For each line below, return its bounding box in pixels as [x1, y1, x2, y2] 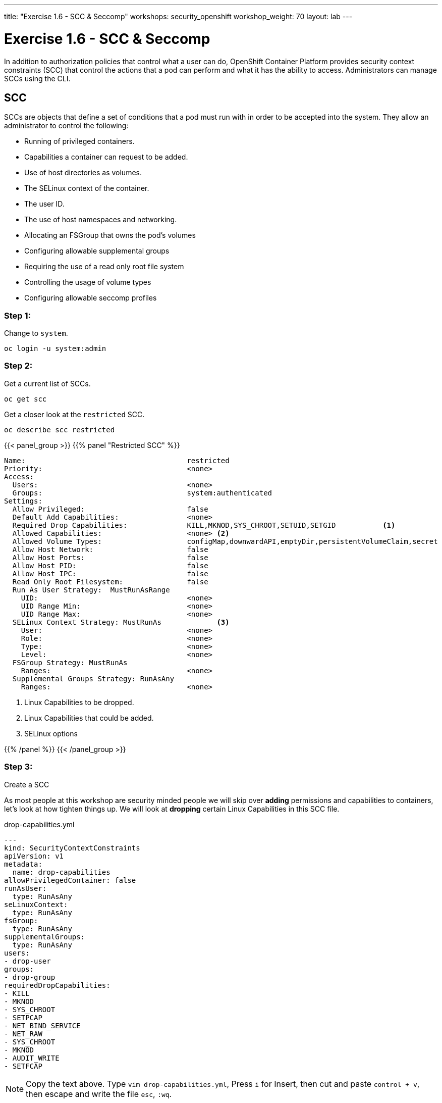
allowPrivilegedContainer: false [4, 876, 136, 884]
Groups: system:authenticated [12, 488, 272, 497]
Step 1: [4, 310, 31, 321]
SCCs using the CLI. [4, 74, 71, 83]
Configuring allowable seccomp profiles [24, 293, 157, 303]
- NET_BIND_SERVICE [4, 1021, 81, 1030]
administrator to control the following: [4, 121, 129, 130]
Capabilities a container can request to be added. [24, 153, 188, 162]
